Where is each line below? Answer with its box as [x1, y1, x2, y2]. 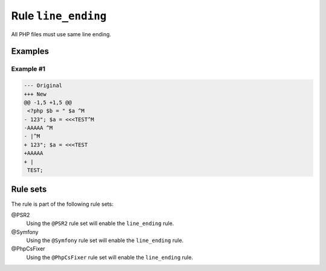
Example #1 [11, 65, 45, 73]
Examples [11, 46, 50, 57]
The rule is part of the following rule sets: [11, 200, 114, 207]
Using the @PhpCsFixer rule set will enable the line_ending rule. [26, 253, 193, 261]
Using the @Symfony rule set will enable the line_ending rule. [26, 237, 184, 244]
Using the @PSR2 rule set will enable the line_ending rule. [26, 220, 174, 227]
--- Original [24, 82, 63, 89]
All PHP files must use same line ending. [11, 30, 112, 38]
